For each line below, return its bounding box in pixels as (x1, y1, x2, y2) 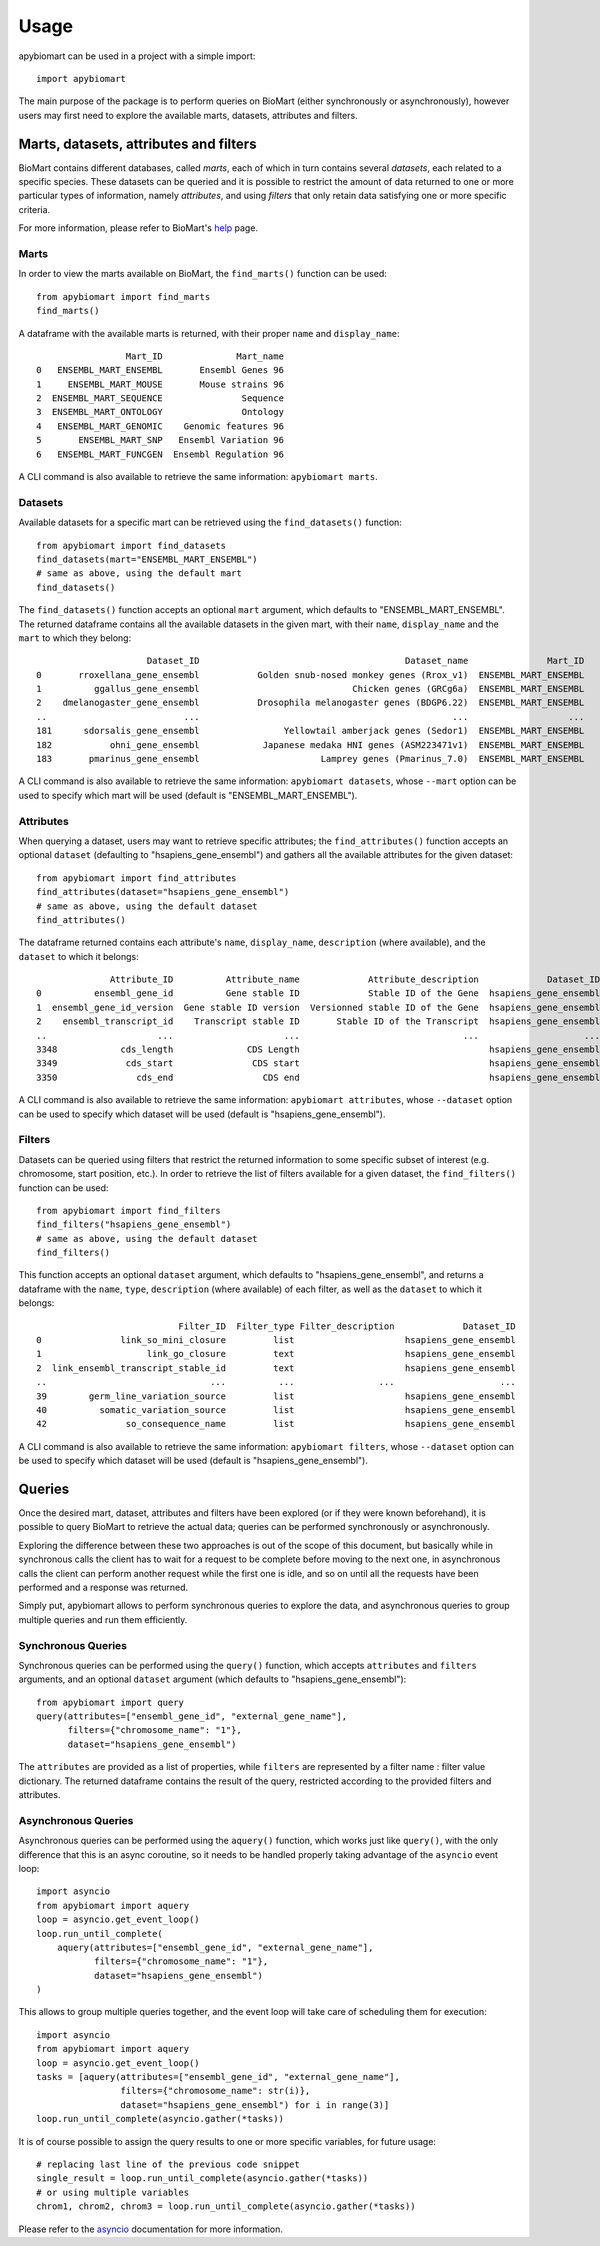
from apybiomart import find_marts (36, 291, 211, 302)
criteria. (18, 203, 51, 215)
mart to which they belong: (18, 631, 132, 644)
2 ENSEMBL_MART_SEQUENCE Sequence (36, 393, 285, 404)
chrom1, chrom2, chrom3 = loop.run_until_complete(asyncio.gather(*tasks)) (36, 2201, 416, 2212)
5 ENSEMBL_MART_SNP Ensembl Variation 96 (36, 435, 285, 446)
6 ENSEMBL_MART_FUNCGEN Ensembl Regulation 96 (36, 448, 285, 460)
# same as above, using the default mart (36, 568, 242, 579)
